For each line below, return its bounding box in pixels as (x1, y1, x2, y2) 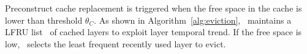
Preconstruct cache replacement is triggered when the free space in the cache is (5, 2, 302, 14)
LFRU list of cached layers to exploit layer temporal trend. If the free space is (5, 25, 302, 38)
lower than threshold (5, 13, 83, 26)
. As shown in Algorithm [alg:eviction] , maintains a (94, 13, 292, 26)
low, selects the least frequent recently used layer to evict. (5, 37, 226, 50)
